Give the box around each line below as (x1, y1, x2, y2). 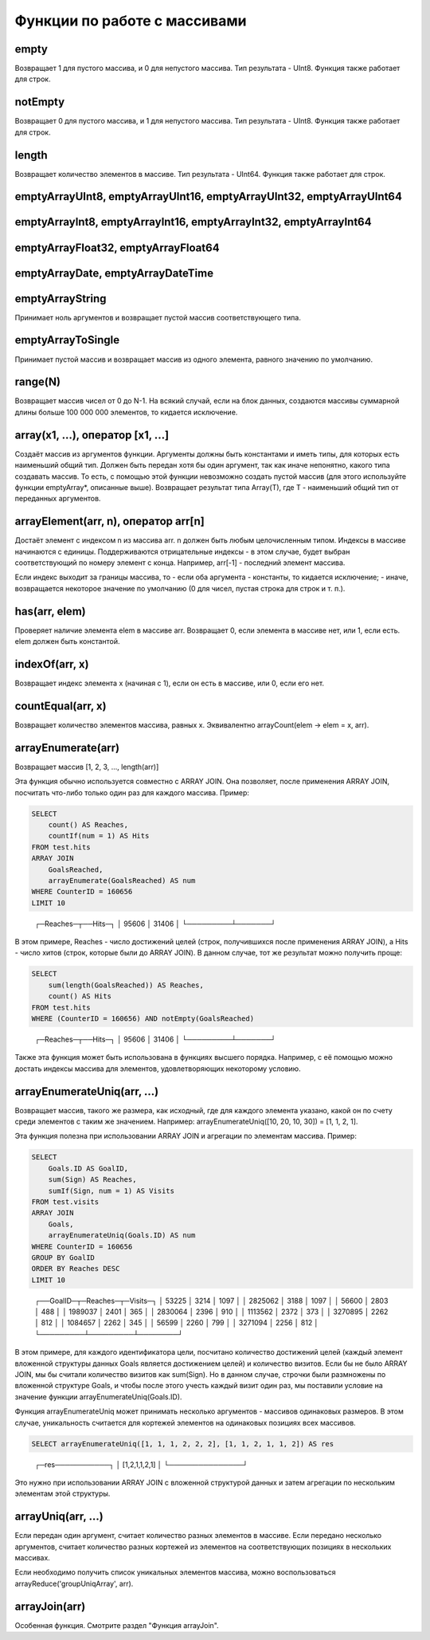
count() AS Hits (48, 992, 111, 1001)
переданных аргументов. (14, 494, 101, 504)
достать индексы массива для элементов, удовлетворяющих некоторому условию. (14, 1064, 302, 1073)
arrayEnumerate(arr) (14, 741, 119, 755)
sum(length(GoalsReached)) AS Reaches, (48, 980, 205, 990)
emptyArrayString (14, 292, 107, 305)
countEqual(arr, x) (14, 699, 107, 712)
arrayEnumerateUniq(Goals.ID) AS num (48, 1231, 196, 1240)
